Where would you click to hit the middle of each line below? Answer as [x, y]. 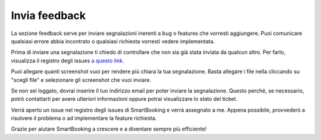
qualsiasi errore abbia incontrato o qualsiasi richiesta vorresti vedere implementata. [113, 41]
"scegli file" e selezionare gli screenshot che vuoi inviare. [81, 79]
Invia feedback [48, 15]
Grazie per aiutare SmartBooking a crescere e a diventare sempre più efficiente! [109, 129]
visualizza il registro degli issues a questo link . [67, 61]
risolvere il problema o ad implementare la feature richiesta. [84, 118]
